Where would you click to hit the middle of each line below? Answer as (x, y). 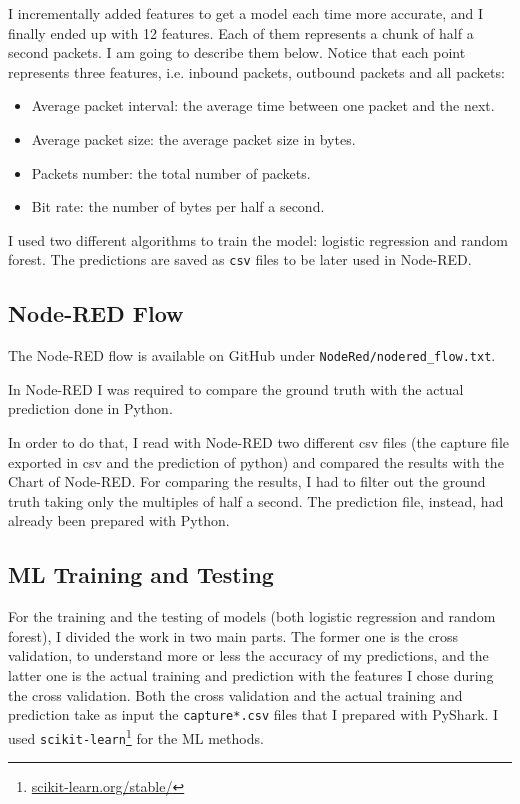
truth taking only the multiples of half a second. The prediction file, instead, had (256, 500)
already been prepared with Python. (119, 520)
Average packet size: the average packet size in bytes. (193, 138)
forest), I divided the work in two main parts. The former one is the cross (233, 635)
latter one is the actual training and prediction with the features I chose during (251, 675)
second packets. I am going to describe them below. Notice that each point (237, 52)
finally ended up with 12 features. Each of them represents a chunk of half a (241, 32)
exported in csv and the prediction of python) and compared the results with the (256, 461)
